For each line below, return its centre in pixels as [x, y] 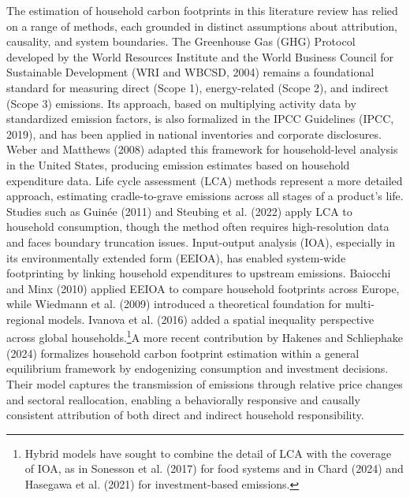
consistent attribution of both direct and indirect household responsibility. [185, 415]
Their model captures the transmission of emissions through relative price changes [205, 383]
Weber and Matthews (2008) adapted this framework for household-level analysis [202, 149]
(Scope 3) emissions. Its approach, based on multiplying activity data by [181, 103]
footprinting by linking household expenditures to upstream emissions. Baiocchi [199, 273]
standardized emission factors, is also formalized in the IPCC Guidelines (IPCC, [200, 119]
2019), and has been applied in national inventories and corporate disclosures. [194, 134]
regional [26, 319]
